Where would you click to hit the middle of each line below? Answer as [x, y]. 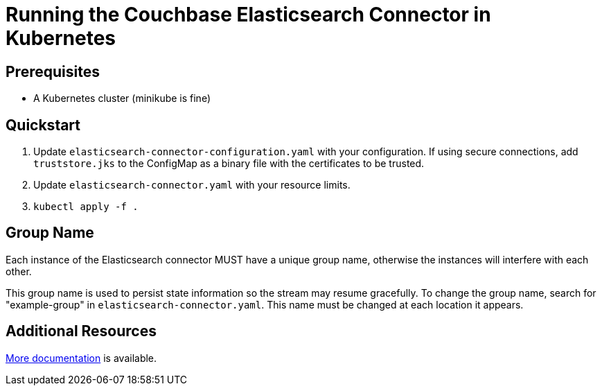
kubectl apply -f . [86, 207]
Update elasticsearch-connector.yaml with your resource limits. [192, 185]
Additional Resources [81, 331]
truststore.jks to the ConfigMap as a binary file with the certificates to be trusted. [229, 164]
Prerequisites [53, 71]
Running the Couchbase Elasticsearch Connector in [248, 15]
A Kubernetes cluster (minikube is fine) [122, 98]
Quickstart [43, 125]
